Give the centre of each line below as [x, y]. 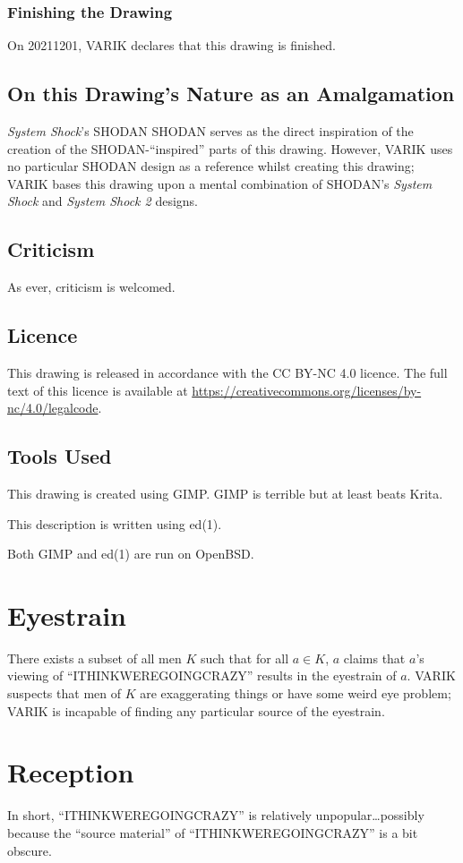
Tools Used [60, 456]
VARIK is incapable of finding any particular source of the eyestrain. [196, 710]
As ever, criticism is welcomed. [91, 287]
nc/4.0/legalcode [53, 408]
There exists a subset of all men [94, 658]
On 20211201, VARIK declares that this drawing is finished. [171, 45]
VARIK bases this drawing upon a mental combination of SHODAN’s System [220, 183]
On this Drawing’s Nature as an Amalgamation [231, 94]
